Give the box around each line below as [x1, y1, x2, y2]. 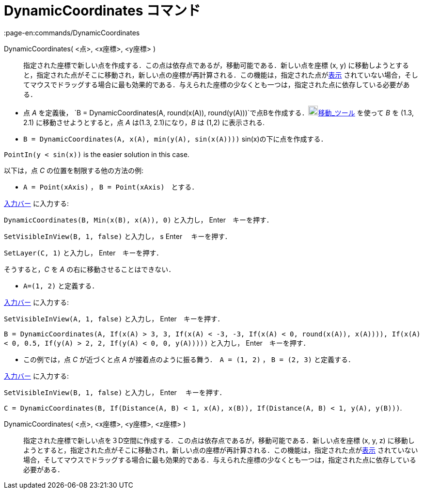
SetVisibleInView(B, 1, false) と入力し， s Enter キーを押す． [4, 232, 232, 240]
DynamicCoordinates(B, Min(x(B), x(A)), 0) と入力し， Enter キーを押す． [4, 215, 273, 224]
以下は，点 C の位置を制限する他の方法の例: [4, 166, 144, 175]
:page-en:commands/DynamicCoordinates [4, 28, 140, 37]
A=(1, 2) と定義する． [23, 281, 99, 290]
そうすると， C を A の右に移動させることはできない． [4, 265, 175, 273]
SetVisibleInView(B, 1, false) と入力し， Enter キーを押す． [4, 388, 226, 397]
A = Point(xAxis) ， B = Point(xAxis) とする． [23, 182, 199, 191]
